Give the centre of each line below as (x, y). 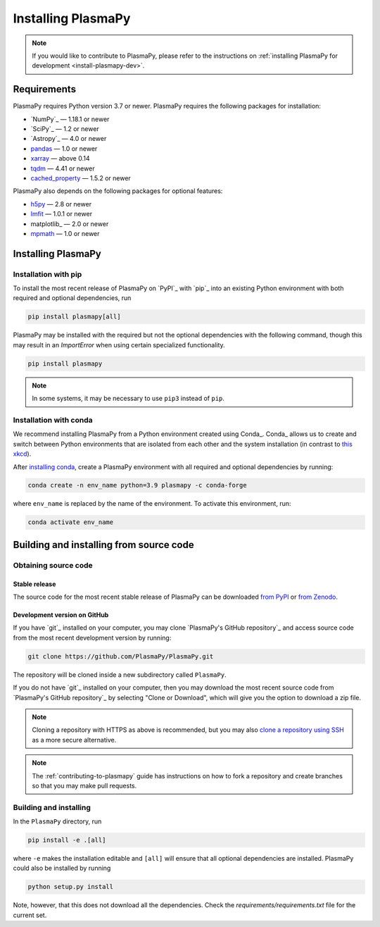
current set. (30, 915)
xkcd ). (22, 454)
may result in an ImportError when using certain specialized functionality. (119, 344)
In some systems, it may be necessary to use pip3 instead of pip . (128, 399)
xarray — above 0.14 (60, 158)
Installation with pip (47, 274)
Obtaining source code (53, 565)
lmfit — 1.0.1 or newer (62, 214)
